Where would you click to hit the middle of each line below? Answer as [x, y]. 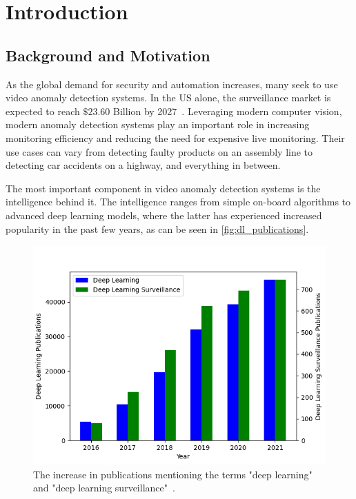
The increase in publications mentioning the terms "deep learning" [173, 474]
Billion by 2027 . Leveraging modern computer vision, [227, 111]
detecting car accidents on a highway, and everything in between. [143, 165]
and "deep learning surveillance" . [104, 488]
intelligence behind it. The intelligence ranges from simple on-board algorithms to [178, 202]
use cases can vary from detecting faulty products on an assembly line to [159, 151]
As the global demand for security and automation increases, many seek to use [172, 84]
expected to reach [43, 111]
